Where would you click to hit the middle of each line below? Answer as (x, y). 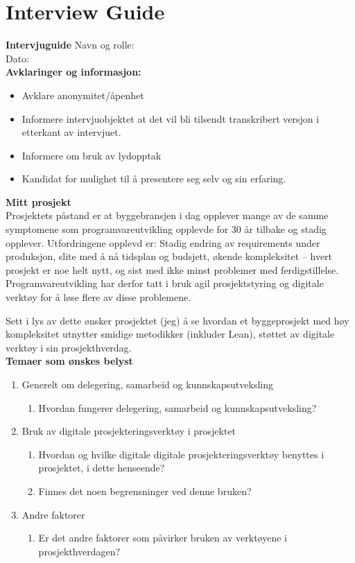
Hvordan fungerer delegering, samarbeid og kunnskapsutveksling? (177, 407)
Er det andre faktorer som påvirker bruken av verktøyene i (163, 538)
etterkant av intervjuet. (71, 132)
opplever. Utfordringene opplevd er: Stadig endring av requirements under (163, 242)
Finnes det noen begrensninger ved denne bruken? (145, 491)
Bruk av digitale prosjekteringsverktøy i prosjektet (129, 431)
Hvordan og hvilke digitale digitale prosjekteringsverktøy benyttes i (181, 454)
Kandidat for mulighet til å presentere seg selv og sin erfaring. (154, 179)
